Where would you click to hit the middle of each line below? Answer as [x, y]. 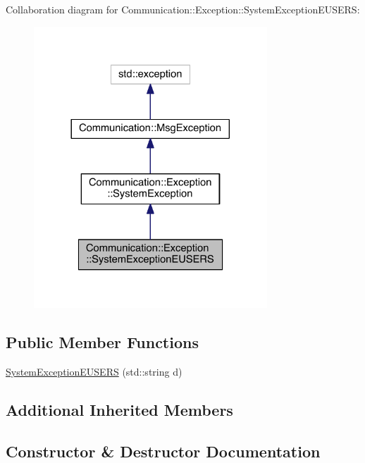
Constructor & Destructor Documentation [163, 451]
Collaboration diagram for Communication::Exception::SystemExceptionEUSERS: [183, 9]
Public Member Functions [102, 342]
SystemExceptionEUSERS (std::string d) [94, 372]
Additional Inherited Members [119, 410]
